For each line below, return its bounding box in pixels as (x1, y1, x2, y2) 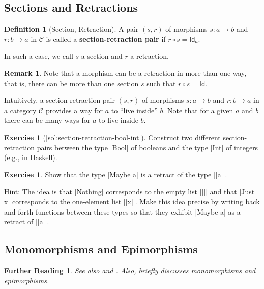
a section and (81, 50, 123, 61)
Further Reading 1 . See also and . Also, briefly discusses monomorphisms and (4, 265, 256, 275)
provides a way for (45, 104, 103, 115)
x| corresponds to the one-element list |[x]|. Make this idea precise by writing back (4, 196, 260, 206)
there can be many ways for (4, 115, 91, 125)
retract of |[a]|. (4, 216, 49, 227)
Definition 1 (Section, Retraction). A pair (4, 23, 139, 34)
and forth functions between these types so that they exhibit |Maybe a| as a (4, 206, 241, 217)
